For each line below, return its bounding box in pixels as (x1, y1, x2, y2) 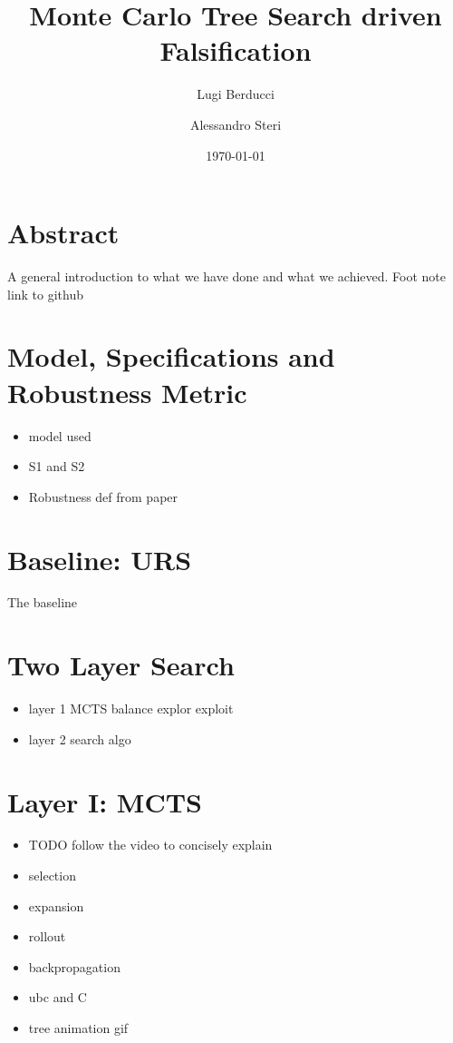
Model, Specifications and (7, 338, 335, 375)
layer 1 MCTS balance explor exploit (28, 699, 234, 718)
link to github (7, 284, 84, 303)
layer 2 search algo (28, 729, 131, 748)
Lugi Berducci (197, 84, 275, 103)
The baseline (7, 593, 78, 612)
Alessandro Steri (189, 114, 282, 133)
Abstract (7, 214, 120, 251)
